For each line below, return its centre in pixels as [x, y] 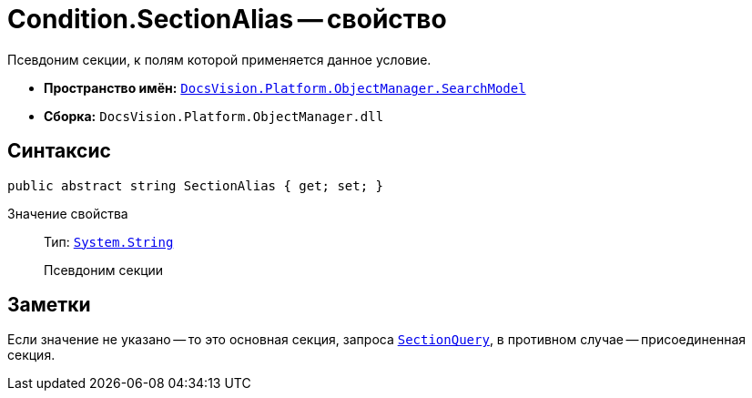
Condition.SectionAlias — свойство [227, 19]
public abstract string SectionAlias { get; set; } [196, 185]
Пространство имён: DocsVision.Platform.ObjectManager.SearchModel [285, 87]
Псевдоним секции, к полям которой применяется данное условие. [219, 59]
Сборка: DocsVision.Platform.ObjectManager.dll [214, 116]
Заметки [49, 305]
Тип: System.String [109, 241]
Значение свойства [68, 213]
